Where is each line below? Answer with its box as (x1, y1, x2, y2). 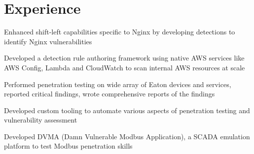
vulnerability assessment (4, 115, 77, 125)
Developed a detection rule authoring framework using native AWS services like (4, 53, 245, 63)
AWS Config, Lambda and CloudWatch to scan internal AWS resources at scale (4, 62, 245, 72)
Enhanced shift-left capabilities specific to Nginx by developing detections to (4, 27, 235, 37)
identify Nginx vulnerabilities (4, 36, 92, 46)
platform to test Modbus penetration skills (4, 141, 133, 151)
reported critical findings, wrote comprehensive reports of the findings (4, 89, 215, 99)
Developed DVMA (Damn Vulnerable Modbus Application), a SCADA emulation (4, 131, 250, 141)
